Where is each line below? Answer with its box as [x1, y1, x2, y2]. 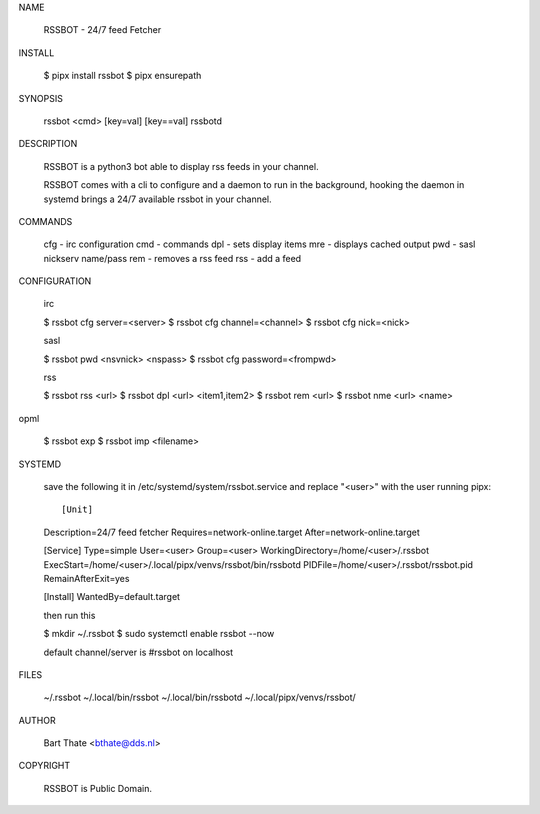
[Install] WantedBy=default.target [43, 591, 180, 603]
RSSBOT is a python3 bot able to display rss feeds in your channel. [43, 160, 319, 172]
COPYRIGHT [18, 760, 71, 772]
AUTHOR [18, 714, 56, 726]
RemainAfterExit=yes [43, 572, 130, 584]
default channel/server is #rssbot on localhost [43, 646, 234, 658]
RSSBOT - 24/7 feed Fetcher [43, 24, 162, 36]
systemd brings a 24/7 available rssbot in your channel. [43, 193, 272, 205]
